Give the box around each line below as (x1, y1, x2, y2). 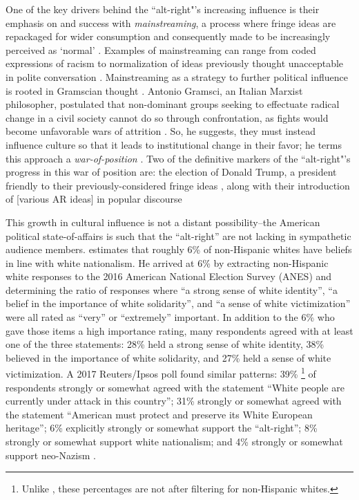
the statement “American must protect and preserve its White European (6, 407, 313, 421)
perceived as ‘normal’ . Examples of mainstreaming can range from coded (6, 42, 316, 57)
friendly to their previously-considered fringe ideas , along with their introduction (6, 178, 350, 192)
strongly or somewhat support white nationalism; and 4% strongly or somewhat (6, 434, 343, 449)
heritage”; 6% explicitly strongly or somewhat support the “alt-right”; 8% (6, 420, 318, 435)
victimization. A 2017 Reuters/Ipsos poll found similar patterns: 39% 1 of (6, 364, 316, 381)
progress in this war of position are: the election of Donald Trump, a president (6, 165, 337, 179)
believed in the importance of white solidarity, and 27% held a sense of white (6, 350, 331, 364)
